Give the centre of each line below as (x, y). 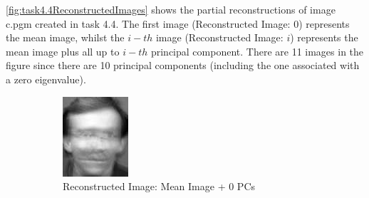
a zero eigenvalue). (46, 79)
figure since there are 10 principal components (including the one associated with (183, 65)
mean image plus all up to (63, 51)
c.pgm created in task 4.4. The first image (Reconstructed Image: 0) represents (178, 23)
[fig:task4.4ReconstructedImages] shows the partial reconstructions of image (171, 9)
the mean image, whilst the (65, 37)
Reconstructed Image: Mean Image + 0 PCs (159, 186)
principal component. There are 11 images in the (257, 51)
